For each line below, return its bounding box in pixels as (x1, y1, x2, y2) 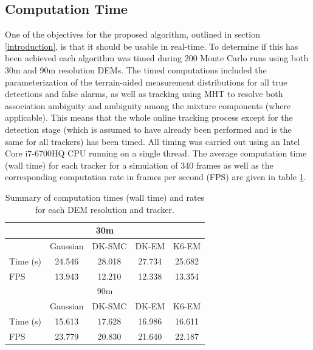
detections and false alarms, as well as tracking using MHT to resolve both (5, 87, 283, 100)
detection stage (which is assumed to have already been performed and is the (5, 123, 292, 135)
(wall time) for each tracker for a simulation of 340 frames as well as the (5, 158, 273, 171)
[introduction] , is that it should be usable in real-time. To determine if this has (5, 39, 298, 52)
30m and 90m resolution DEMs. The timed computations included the (5, 63, 267, 76)
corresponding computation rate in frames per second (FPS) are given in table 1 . (5, 170, 306, 183)
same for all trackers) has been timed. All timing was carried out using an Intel (5, 135, 300, 147)
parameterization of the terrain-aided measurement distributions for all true (5, 75, 287, 88)
